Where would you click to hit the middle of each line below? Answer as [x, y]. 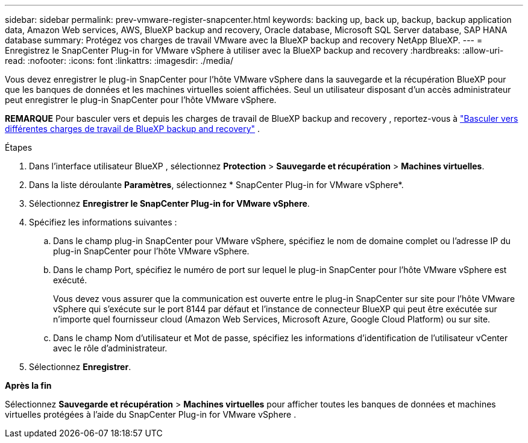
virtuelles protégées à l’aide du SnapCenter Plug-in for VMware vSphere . [151, 414]
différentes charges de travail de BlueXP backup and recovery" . [133, 129]
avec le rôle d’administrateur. [110, 348]
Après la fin [28, 385]
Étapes [19, 147]
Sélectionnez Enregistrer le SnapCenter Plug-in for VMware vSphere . [169, 203]
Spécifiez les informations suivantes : [103, 222]
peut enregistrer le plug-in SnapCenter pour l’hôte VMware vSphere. [141, 100]
